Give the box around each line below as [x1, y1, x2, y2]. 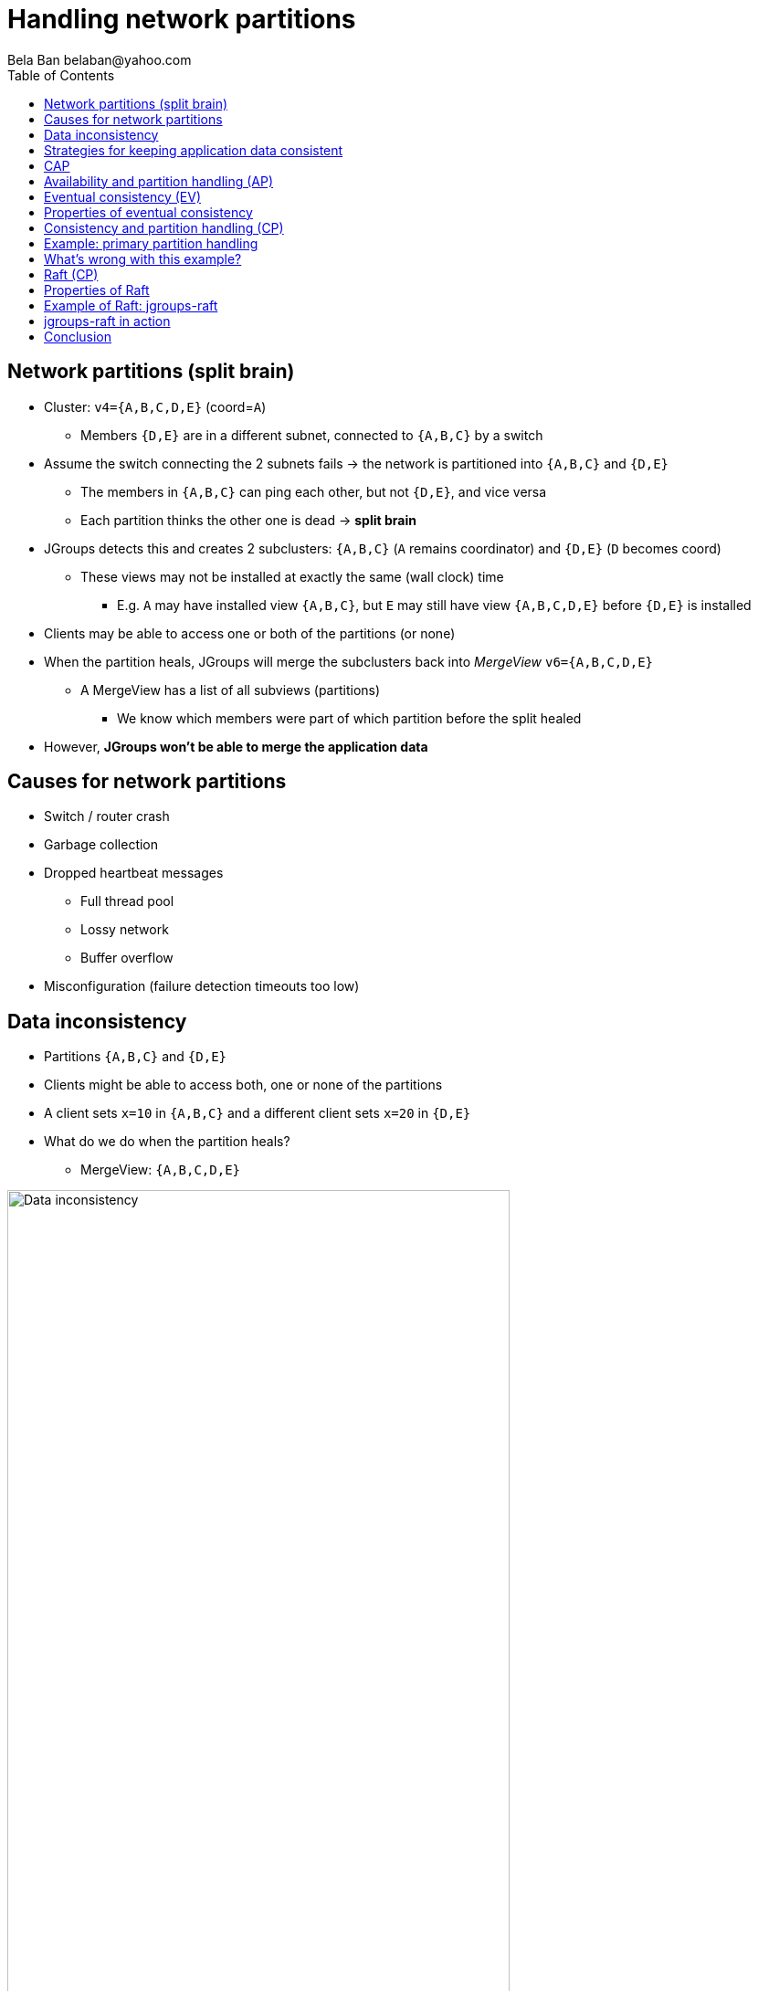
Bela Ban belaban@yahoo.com [7, 51, 192, 68]
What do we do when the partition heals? [44, 1133, 290, 1150]
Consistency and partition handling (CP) [44, 219, 284, 236]
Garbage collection [44, 837, 159, 853]
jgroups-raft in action [44, 312, 171, 329]
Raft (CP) [44, 266, 99, 282]
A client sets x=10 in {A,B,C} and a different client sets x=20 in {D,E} [44, 1105, 471, 1122]
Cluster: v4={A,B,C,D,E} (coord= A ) [44, 398, 267, 415]
